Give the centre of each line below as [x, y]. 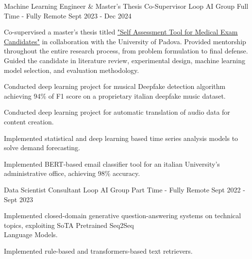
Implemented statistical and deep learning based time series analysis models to [121, 138]
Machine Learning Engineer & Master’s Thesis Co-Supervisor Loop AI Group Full [126, 6]
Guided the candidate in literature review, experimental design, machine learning [125, 60]
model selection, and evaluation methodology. [72, 70]
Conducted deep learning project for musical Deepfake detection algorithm [115, 86]
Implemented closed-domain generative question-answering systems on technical [123, 216]
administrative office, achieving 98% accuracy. [72, 173]
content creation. [29, 121]
